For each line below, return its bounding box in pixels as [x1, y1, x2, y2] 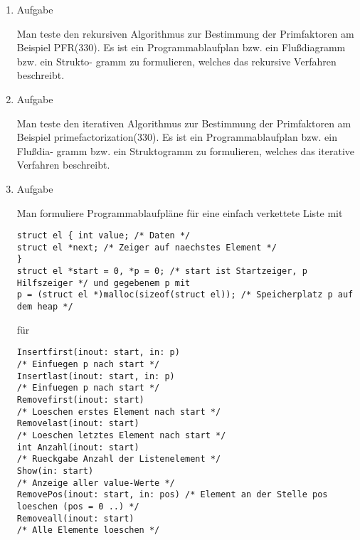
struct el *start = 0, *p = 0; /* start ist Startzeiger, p [16, 266, 307, 277]
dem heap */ [16, 302, 73, 312]
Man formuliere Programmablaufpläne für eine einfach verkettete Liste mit [16, 205, 343, 220]
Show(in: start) [16, 465, 94, 476]
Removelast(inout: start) [16, 418, 139, 429]
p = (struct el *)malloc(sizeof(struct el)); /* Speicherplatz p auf [16, 290, 354, 300]
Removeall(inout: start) [16, 513, 134, 524]
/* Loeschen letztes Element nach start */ [16, 430, 226, 440]
